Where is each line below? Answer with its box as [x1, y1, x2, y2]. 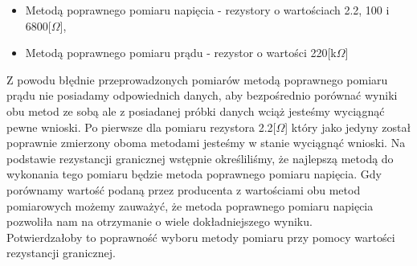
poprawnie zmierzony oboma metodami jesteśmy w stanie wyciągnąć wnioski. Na [6, 134, 406, 151]
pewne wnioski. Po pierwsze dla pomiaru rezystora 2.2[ [6, 118, 276, 135]
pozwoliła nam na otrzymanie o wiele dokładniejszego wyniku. [6, 213, 313, 230]
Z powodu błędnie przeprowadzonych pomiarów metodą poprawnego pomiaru [6, 71, 388, 88]
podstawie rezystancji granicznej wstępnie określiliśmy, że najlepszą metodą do [6, 149, 394, 166]
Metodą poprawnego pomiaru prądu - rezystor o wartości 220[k [25, 44, 337, 61]
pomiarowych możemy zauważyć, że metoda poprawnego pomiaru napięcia [6, 197, 374, 214]
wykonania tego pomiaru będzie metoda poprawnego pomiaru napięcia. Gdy [6, 166, 382, 182]
